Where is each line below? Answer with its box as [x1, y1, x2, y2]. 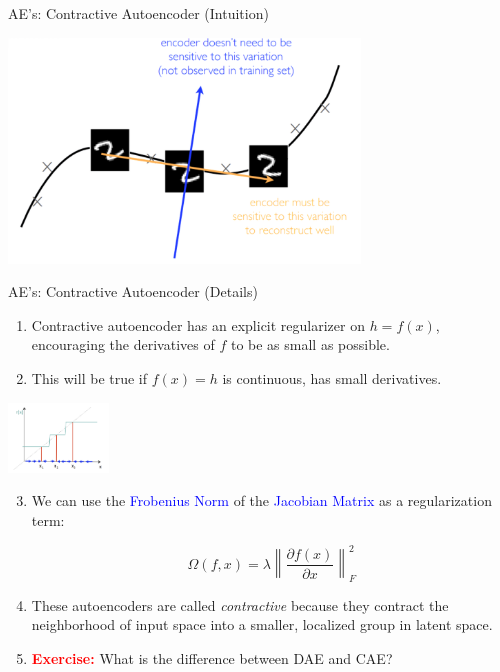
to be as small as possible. [230, 334, 390, 355]
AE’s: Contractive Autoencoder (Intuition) [8, 3, 269, 23]
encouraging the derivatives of [31, 334, 215, 355]
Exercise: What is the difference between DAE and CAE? [31, 647, 393, 668]
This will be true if [31, 367, 148, 388]
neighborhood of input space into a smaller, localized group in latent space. [31, 614, 493, 635]
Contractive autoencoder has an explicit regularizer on [31, 314, 365, 335]
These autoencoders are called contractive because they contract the [31, 594, 449, 615]
